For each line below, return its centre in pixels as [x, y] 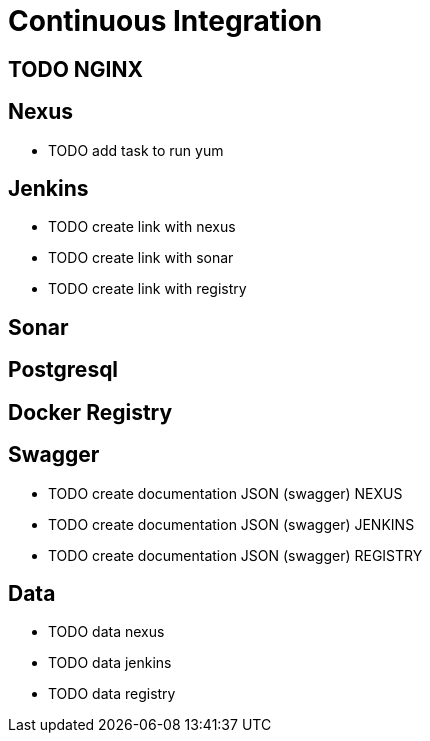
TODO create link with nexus [142, 227]
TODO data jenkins [110, 663]
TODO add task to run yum [136, 150]
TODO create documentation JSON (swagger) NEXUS [225, 493]
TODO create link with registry [147, 289]
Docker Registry [90, 412]
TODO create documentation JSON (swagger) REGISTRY [235, 555]
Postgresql [63, 370]
